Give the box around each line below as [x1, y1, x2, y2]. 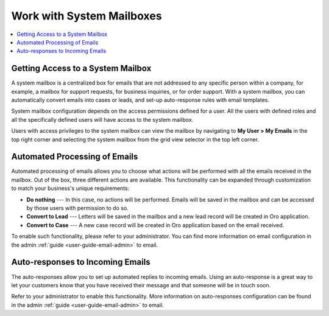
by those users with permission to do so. [26, 205, 129, 212]
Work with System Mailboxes [11, 9, 162, 23]
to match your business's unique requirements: [11, 184, 130, 192]
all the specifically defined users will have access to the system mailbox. [11, 116, 194, 123]
